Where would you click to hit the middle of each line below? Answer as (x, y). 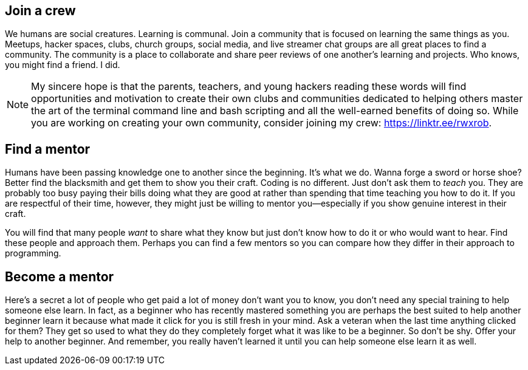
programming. (33, 253)
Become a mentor (60, 276)
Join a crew (40, 11)
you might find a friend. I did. (63, 65)
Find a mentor (48, 149)
